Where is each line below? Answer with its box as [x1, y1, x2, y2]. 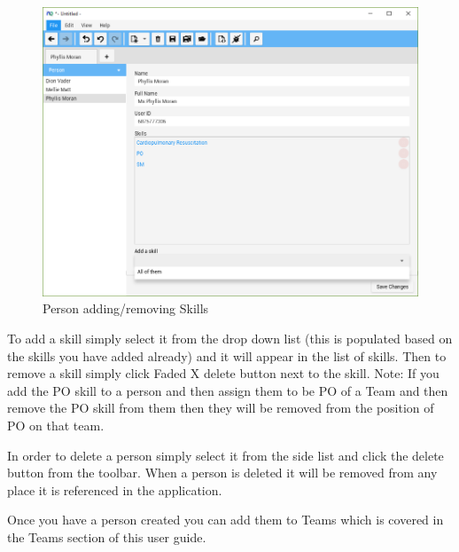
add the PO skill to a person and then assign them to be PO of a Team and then [7, 381, 448, 399]
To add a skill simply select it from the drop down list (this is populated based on [7, 328, 453, 347]
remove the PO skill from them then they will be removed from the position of [7, 398, 434, 417]
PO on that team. [7, 415, 105, 434]
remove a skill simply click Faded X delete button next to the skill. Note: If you [7, 364, 440, 382]
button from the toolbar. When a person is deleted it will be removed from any [7, 463, 438, 482]
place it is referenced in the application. [7, 480, 222, 499]
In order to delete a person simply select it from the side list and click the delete [7, 446, 444, 464]
